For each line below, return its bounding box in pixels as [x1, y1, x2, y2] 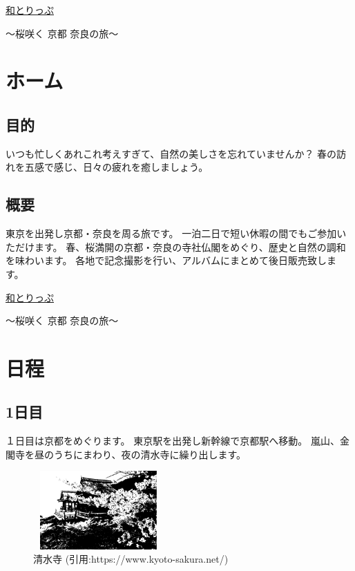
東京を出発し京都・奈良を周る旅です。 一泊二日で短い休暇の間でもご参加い [6, 226, 347, 241]
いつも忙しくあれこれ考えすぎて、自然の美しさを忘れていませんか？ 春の [6, 146, 337, 160]
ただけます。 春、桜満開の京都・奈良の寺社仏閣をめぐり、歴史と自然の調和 [6, 239, 346, 254]
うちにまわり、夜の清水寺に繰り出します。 [53, 447, 247, 461]
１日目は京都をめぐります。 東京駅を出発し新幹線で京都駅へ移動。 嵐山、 [6, 433, 340, 448]
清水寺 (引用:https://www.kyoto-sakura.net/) [33, 552, 229, 566]
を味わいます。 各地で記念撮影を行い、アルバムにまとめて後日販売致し [6, 253, 327, 268]
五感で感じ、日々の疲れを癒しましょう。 [24, 160, 209, 174]
